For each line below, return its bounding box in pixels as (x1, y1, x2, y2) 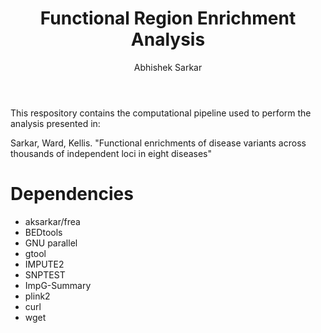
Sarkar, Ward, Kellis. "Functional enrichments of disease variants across (10, 137, 307, 149)
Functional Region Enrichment (39, 7, 297, 30)
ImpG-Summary (24, 279, 92, 291)
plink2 (24, 290, 51, 302)
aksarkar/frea (24, 215, 81, 227)
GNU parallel (24, 237, 78, 249)
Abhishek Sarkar (133, 61, 203, 73)
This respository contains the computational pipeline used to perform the (10, 107, 312, 119)
